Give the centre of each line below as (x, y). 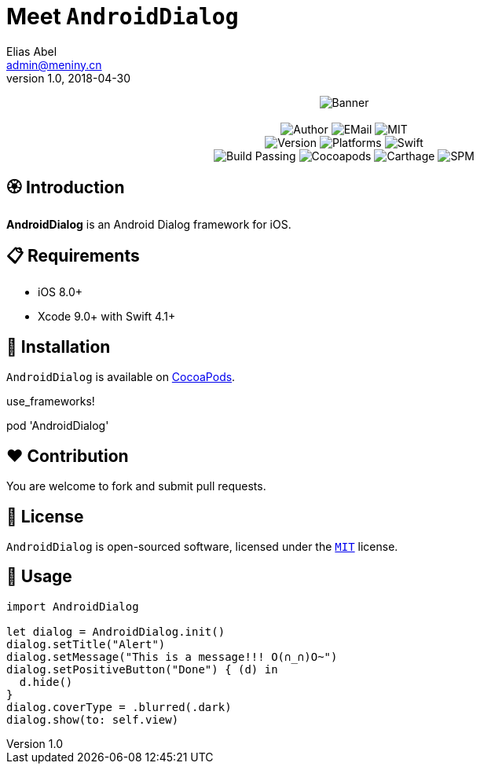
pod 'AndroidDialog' (58, 426)
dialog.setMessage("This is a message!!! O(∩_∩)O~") (172, 656)
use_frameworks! (51, 401)
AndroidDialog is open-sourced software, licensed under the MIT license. (202, 546)
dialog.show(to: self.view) (93, 719)
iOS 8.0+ (60, 292)
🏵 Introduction (66, 188)
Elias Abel (32, 51)
